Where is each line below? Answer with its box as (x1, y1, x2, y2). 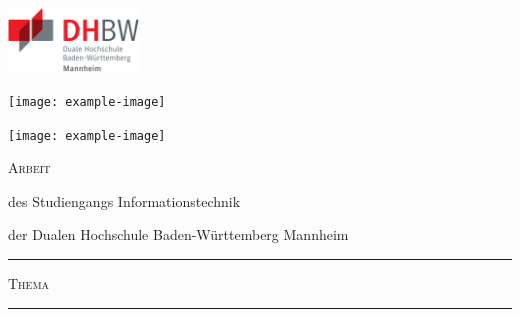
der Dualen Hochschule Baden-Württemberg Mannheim (8, 224, 349, 245)
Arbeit (8, 157, 51, 178)
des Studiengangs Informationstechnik (8, 190, 241, 211)
